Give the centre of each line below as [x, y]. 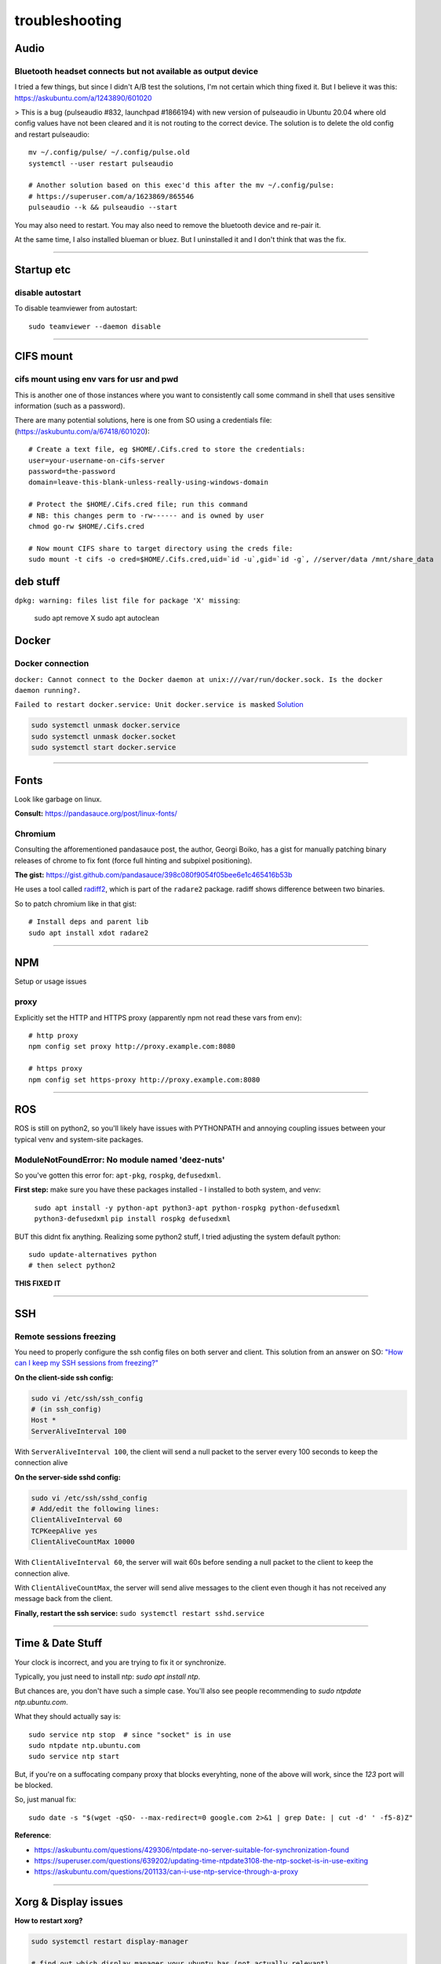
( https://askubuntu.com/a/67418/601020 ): [82, 431]
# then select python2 [72, 1266]
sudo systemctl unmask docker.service [106, 726]
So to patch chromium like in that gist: [76, 903]
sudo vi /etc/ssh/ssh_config [87, 1398]
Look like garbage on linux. [58, 799]
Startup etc [43, 270]
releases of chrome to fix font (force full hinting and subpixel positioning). [133, 860]
